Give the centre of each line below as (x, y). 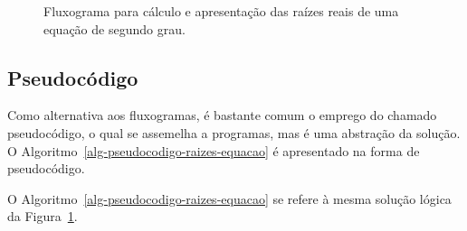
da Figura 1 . (43, 216)
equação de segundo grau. (114, 28)
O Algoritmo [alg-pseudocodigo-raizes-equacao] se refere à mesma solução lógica (229, 198)
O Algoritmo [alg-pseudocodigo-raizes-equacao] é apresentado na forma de (214, 150)
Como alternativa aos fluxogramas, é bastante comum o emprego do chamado (222, 115)
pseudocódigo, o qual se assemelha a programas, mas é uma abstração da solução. (234, 132)
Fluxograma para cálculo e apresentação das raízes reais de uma (221, 11)
